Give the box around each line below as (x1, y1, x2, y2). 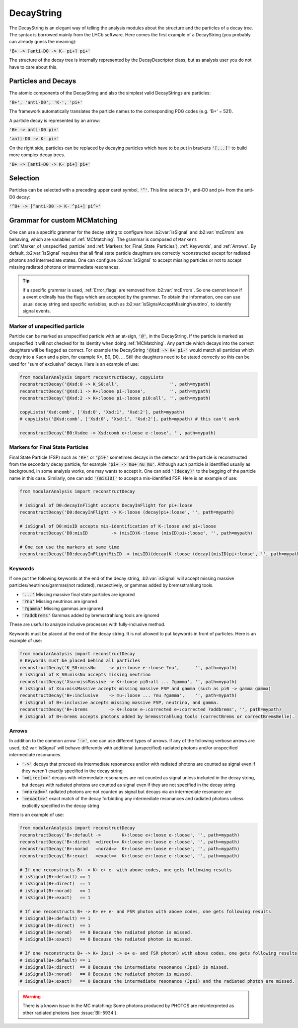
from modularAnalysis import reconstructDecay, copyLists (19, 374, 164, 380)
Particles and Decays (9, 77, 76, 86)
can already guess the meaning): (9, 39, 76, 45)
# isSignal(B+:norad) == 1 (19, 888, 91, 893)
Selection (9, 174, 40, 183)
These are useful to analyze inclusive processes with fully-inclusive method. (9, 621, 166, 627)
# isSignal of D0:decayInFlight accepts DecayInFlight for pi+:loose (19, 503, 193, 508)
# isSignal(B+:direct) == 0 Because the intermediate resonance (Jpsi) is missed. (19, 964, 229, 970)
